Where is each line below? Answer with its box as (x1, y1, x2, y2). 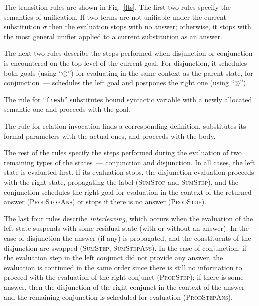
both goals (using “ (4, 67, 62, 78)
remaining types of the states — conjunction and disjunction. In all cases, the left (4, 157, 255, 167)
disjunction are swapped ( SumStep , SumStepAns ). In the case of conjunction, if (4, 242, 247, 253)
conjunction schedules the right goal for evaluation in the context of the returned (4, 186, 252, 197)
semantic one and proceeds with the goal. (4, 104, 130, 114)
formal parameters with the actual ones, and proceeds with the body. (4, 130, 216, 141)
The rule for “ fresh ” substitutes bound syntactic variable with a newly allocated (4, 94, 252, 104)
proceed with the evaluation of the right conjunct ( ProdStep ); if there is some (4, 272, 244, 282)
